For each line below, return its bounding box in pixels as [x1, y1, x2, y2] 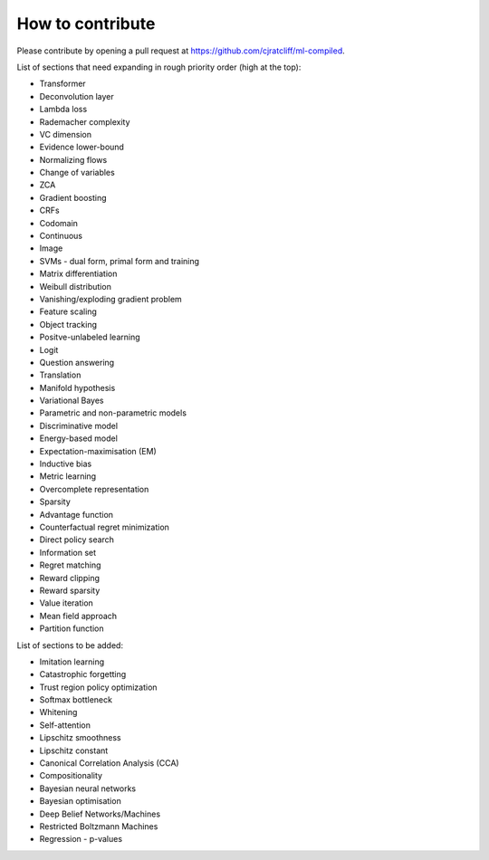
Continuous [39, 231, 83, 242]
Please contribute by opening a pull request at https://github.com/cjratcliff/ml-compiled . [16, 45, 346, 56]
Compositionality [39, 770, 103, 781]
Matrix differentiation [39, 268, 118, 280]
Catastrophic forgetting [39, 669, 127, 680]
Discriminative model [39, 420, 118, 431]
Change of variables [39, 167, 115, 178]
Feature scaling [39, 306, 97, 317]
